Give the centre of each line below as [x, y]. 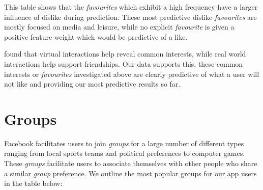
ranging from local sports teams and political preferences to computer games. [125, 153]
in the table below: [33, 183]
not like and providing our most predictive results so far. [92, 84]
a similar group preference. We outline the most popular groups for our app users [130, 173]
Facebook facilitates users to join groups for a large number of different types [124, 143]
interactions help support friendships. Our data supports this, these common [124, 63]
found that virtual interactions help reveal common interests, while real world [125, 54]
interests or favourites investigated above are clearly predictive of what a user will [132, 74]
